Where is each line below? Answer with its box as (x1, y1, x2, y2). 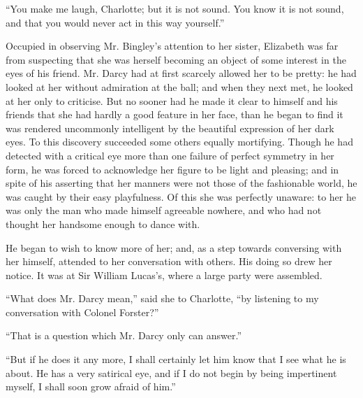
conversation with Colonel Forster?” (6, 304, 159, 319)
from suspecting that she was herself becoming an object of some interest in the (6, 52, 346, 66)
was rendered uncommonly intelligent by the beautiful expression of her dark (6, 120, 334, 135)
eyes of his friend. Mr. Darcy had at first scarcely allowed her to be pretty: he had (6, 66, 357, 80)
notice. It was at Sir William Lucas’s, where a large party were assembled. (6, 267, 323, 282)
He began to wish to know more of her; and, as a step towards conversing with (6, 240, 342, 255)
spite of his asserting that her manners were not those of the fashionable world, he (6, 176, 357, 190)
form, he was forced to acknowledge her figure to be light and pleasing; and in (6, 162, 339, 176)
